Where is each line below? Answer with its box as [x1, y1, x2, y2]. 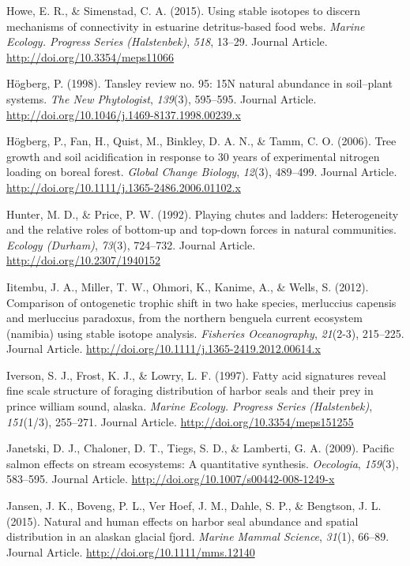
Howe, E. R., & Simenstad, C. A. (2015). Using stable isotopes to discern [6, 2, 361, 18]
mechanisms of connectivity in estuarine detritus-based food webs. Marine [6, 17, 365, 34]
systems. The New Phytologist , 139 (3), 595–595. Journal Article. [6, 90, 317, 107]
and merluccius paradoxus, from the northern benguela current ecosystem [6, 309, 363, 326]
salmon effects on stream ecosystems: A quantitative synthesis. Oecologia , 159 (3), [6, 455, 399, 471]
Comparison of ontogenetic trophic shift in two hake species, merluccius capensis [6, 294, 397, 310]
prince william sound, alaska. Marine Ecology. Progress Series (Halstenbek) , [6, 398, 373, 414]
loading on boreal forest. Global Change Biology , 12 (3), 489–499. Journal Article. [6, 163, 397, 180]
